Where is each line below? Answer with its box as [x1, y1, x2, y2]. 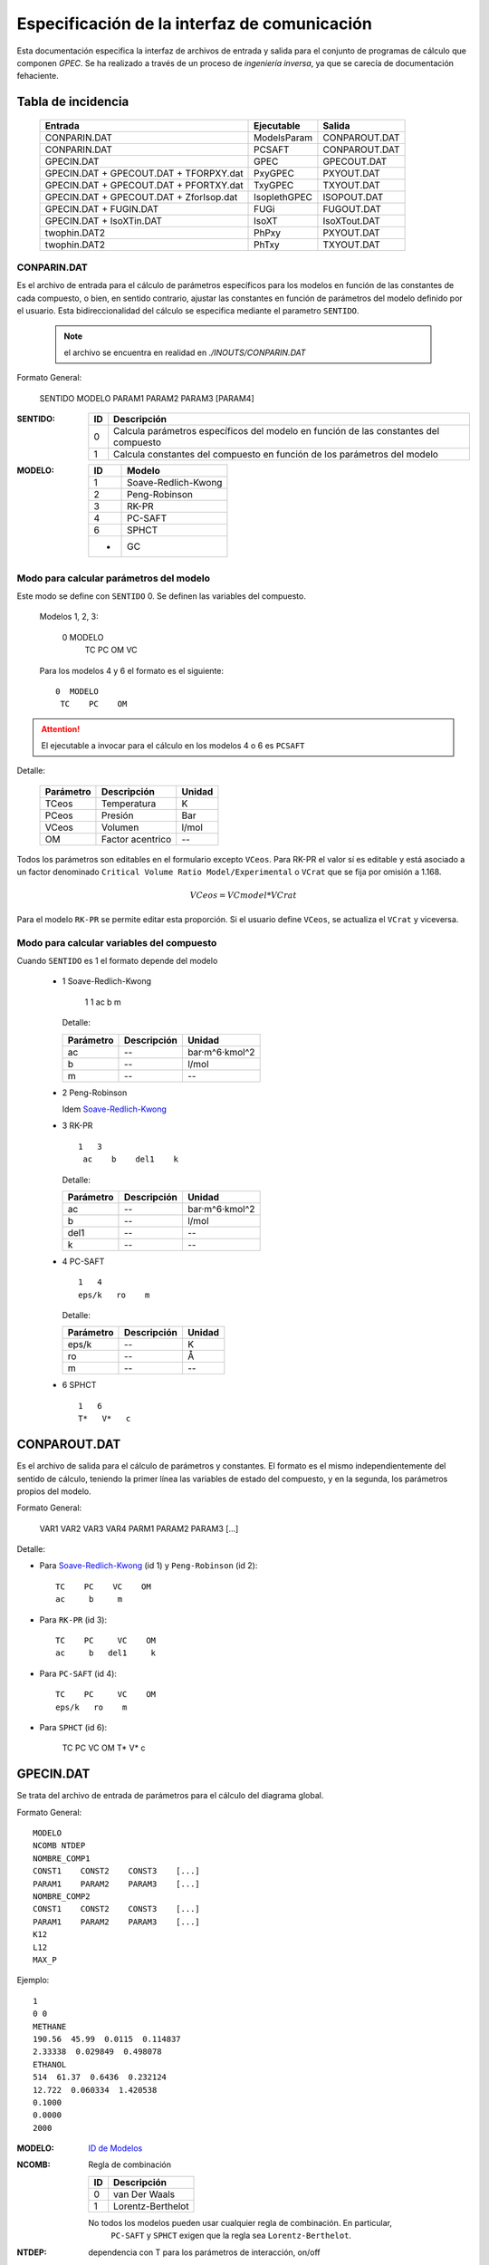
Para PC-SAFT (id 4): [39, 1668, 118, 1679]
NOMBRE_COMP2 [33, 1892, 91, 1902]
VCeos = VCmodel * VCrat [189, 891, 298, 901]
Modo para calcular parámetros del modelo [16, 572, 211, 584]
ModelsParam [254, 131, 312, 144]
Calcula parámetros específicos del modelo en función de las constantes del [113, 425, 440, 438]
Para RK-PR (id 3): [39, 1614, 108, 1625]
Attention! [41, 723, 81, 734]
